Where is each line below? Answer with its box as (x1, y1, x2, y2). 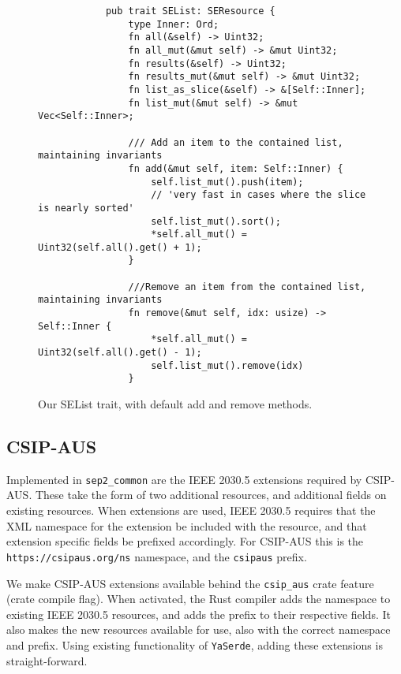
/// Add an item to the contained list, (128, 136, 343, 148)
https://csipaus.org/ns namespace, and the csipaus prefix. (6, 548, 307, 564)
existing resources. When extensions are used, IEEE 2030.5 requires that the (6, 502, 376, 519)
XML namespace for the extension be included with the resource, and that (6, 517, 367, 534)
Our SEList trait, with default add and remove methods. (38, 396, 313, 412)
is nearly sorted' (38, 202, 134, 214)
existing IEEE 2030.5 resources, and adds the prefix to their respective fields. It (6, 605, 391, 622)
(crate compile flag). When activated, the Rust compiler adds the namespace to (6, 590, 391, 607)
